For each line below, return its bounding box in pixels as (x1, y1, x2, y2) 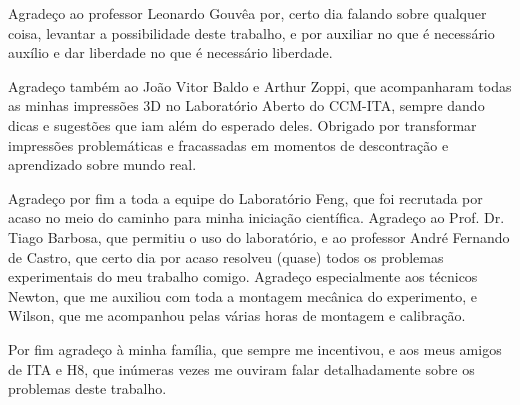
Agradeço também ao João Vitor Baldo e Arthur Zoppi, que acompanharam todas (8, 75, 512, 96)
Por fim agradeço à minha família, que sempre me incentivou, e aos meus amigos (8, 338, 502, 359)
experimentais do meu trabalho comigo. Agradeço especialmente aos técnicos (8, 266, 478, 287)
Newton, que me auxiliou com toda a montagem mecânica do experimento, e (8, 285, 477, 306)
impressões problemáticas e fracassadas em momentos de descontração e (8, 134, 449, 155)
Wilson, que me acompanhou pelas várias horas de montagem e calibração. (8, 305, 466, 326)
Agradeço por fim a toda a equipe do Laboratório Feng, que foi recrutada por (8, 187, 483, 208)
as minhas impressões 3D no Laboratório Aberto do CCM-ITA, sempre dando (8, 95, 485, 116)
